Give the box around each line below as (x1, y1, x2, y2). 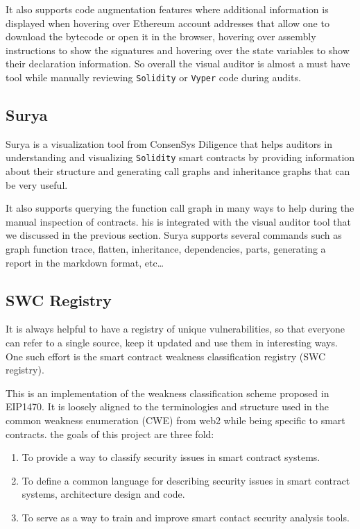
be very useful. (6, 177, 68, 192)
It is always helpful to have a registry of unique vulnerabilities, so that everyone (6, 321, 345, 336)
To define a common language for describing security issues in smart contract (22, 473, 350, 487)
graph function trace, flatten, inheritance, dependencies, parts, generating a (6, 242, 326, 256)
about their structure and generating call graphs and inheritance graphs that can (6, 164, 350, 178)
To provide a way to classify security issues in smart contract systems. (22, 450, 320, 464)
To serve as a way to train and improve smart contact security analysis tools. (22, 510, 350, 524)
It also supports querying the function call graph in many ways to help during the (6, 201, 354, 215)
